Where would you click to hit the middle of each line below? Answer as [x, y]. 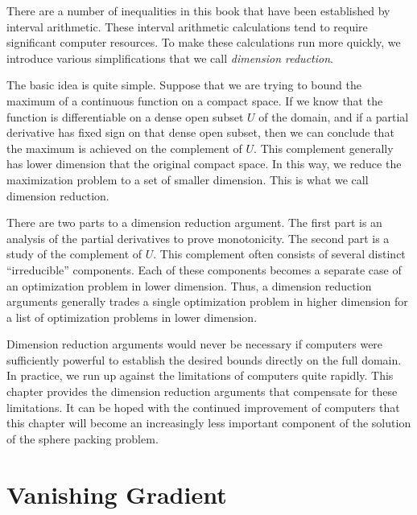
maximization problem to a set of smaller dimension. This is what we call [188, 179]
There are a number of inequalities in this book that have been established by [198, 10]
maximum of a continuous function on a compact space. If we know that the [195, 100]
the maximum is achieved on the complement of [124, 148]
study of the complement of [74, 254]
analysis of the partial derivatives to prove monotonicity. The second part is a [198, 238]
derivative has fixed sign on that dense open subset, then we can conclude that [200, 132]
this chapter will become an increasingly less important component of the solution [209, 423]
